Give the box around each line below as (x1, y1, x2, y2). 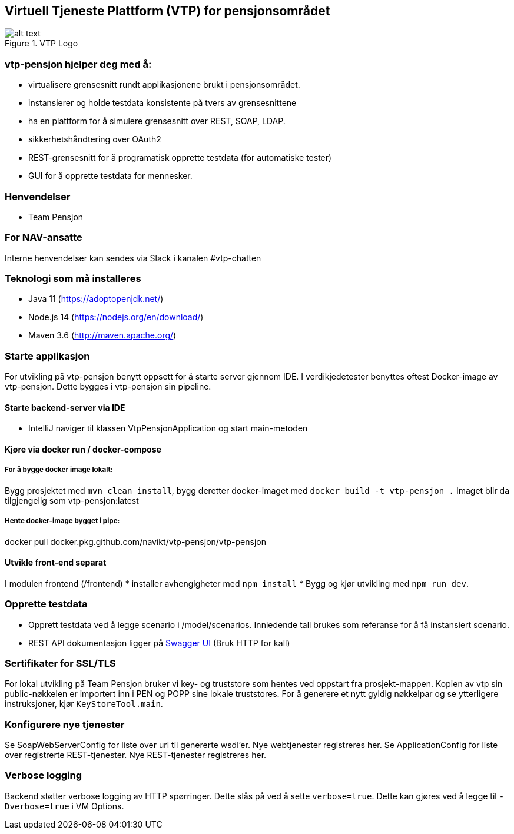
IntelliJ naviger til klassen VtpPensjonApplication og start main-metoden (28, 423, 308, 434)
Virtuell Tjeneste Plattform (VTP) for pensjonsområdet (5, 4, 330, 18)
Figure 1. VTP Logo (5, 38, 78, 49)
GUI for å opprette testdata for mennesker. (28, 171, 193, 181)
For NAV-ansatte (5, 231, 82, 244)
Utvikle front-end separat (5, 557, 107, 568)
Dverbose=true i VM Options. (5, 800, 124, 811)
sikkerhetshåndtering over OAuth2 (28, 134, 161, 145)
